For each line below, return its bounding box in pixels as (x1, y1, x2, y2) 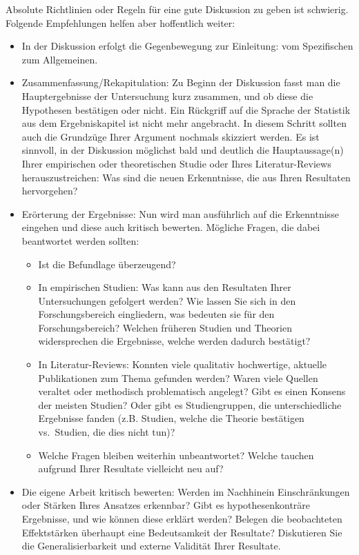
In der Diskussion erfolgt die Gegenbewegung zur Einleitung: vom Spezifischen (21, 39, 353, 53)
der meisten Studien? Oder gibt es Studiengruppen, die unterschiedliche (38, 397, 342, 412)
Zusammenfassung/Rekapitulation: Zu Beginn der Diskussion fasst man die (21, 75, 340, 90)
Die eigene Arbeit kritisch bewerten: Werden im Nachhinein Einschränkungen (21, 484, 350, 498)
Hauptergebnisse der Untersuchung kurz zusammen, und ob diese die (21, 88, 313, 103)
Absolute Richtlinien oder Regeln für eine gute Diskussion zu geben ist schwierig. (6, 2, 349, 16)
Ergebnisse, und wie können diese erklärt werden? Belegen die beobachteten (21, 512, 342, 525)
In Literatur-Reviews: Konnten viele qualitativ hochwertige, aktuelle (38, 357, 327, 372)
